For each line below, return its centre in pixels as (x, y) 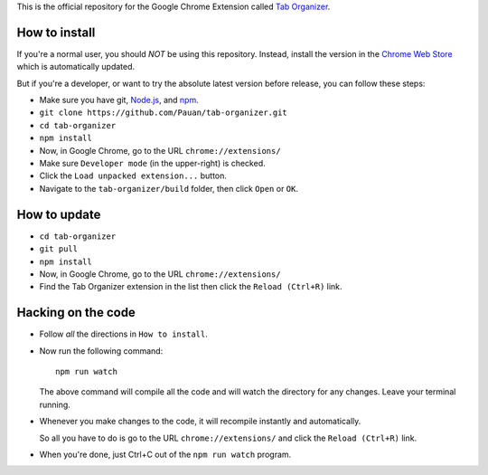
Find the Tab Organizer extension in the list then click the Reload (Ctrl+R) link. (191, 287)
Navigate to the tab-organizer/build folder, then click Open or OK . (169, 188)
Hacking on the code (76, 313)
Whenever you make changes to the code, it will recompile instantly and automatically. (200, 422)
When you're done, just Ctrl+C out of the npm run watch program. (165, 454)
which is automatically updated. (76, 67)
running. (55, 404)
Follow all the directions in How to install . (123, 334)
